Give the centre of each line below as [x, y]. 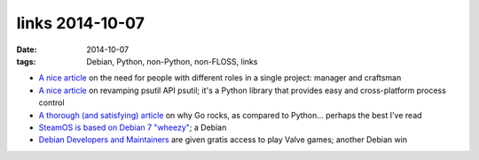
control [52, 103]
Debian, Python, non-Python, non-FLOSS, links [172, 61]
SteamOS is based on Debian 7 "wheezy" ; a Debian [133, 127]
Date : [27, 50]
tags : [26, 61]
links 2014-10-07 [81, 23]
